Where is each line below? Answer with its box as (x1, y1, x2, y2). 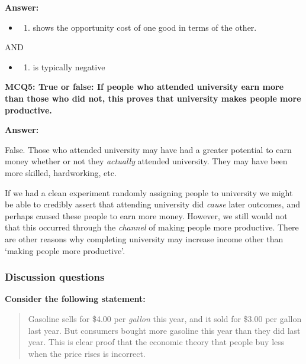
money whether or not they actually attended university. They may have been (5, 155, 288, 167)
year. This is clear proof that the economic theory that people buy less (28, 336, 285, 348)
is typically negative (33, 60, 105, 73)
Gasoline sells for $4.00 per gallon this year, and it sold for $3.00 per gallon (28, 312, 302, 324)
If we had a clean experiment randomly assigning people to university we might (5, 186, 293, 199)
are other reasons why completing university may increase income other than (5, 232, 284, 245)
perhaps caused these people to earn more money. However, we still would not (5, 209, 288, 222)
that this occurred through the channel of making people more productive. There (5, 221, 299, 233)
